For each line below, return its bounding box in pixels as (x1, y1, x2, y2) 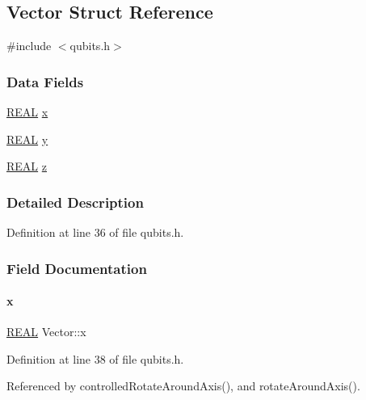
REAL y (6, 130, 48, 147)
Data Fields (6, 71, 84, 91)
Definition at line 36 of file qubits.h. (6, 224, 184, 241)
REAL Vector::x (6, 323, 86, 340)
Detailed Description (6, 192, 144, 212)
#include (6, 37, 52, 54)
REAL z (6, 158, 47, 175)
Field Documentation (6, 258, 147, 278)
